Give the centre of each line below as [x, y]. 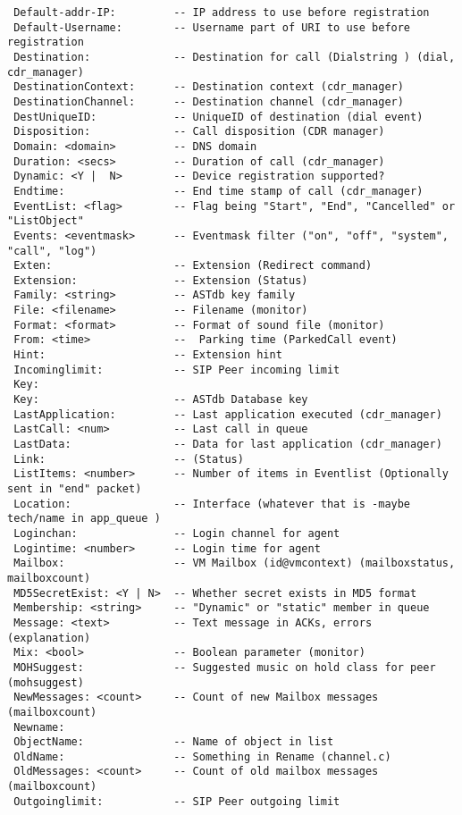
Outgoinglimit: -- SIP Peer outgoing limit [177, 801]
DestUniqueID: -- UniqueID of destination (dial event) [218, 117]
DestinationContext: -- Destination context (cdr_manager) [209, 87]
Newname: [39, 727]
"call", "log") [52, 251]
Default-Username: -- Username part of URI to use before [212, 27]
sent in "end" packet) [75, 489]
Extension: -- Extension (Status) [161, 280]
